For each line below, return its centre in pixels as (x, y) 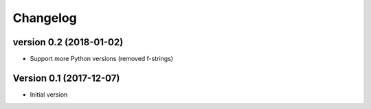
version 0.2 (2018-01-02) (68, 42)
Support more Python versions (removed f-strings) (102, 59)
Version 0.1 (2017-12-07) (66, 78)
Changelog (45, 18)
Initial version (49, 94)
